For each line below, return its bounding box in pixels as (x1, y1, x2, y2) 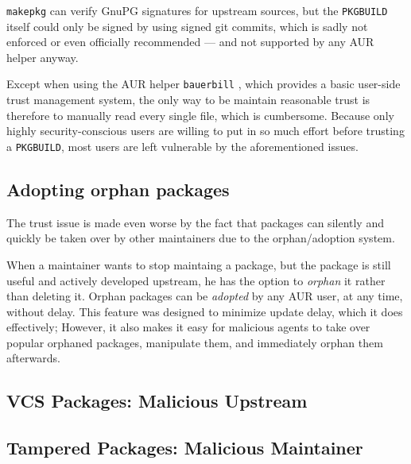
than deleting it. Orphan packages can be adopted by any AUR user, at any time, (6, 288, 403, 304)
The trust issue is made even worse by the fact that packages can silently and (6, 214, 384, 230)
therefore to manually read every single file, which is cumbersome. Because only (6, 106, 394, 123)
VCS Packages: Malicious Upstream (6, 389, 308, 413)
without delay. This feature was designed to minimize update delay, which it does (6, 303, 403, 319)
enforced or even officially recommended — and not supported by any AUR (6, 33, 374, 50)
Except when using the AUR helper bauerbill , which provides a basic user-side (6, 75, 401, 92)
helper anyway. (6, 48, 79, 65)
